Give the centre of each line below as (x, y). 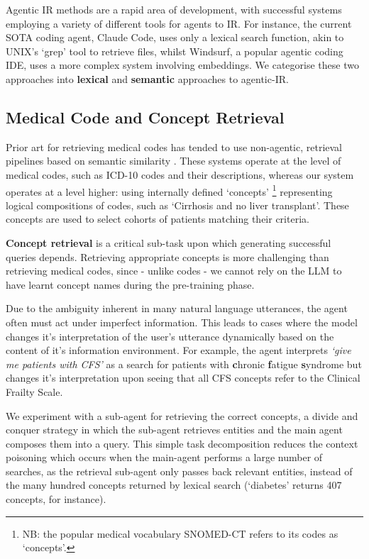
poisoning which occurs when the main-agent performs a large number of (164, 457)
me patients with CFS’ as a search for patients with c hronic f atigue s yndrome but (184, 364)
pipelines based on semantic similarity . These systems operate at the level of (174, 161)
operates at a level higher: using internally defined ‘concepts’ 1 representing (169, 190)
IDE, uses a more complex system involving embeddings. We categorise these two (182, 65)
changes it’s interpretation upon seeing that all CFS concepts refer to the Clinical (183, 378)
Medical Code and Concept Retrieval (145, 117)
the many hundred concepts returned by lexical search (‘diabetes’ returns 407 (174, 485)
